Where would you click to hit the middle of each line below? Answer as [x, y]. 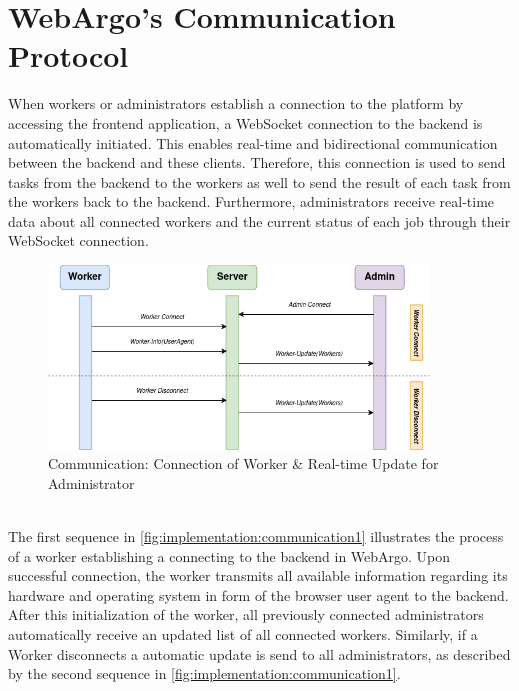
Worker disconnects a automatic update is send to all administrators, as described [259, 653]
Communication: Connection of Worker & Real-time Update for [243, 463]
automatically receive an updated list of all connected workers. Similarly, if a [243, 634]
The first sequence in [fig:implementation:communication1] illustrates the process [256, 536]
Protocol [68, 55]
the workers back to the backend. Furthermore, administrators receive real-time [251, 201]
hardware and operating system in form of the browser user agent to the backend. [258, 594]
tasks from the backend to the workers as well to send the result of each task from [259, 181]
